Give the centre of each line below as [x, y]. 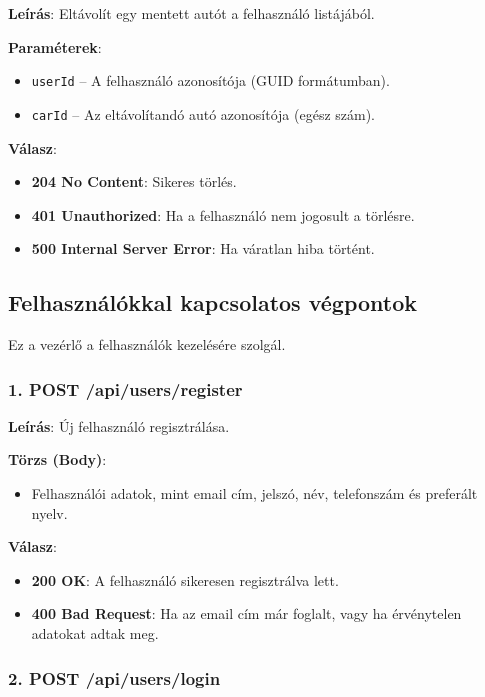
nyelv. [49, 512]
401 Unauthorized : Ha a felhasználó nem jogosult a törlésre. [223, 214]
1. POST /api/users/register [125, 388]
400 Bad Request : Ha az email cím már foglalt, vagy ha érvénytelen [246, 613]
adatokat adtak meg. [95, 633]
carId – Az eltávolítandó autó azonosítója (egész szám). [203, 113]
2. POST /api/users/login [114, 677]
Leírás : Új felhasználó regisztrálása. [119, 425]
